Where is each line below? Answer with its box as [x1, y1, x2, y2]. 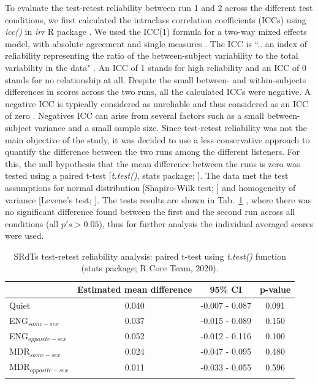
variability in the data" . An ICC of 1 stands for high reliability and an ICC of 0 [5, 61, 307, 73]
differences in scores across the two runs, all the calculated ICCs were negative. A [5, 85, 311, 98]
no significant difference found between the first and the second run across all [5, 205, 295, 218]
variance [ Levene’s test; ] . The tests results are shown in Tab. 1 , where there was [5, 193, 312, 206]
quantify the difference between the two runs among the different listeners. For [5, 145, 300, 158]
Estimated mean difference [77, 283, 192, 296]
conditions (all [5, 217, 59, 230]
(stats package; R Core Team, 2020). [81, 262, 219, 274]
